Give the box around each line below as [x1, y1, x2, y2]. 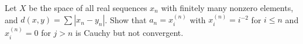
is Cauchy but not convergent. [75, 27, 184, 39]
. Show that [105, 13, 147, 25]
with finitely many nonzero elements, [161, 2, 294, 13]
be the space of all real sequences [29, 2, 147, 13]
